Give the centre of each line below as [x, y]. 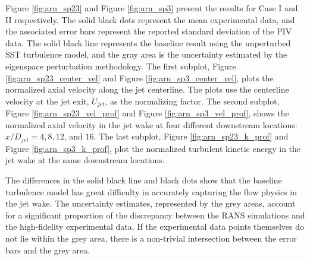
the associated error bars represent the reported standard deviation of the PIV [149, 31]
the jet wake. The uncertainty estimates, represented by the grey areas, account [151, 203]
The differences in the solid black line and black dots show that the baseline [144, 180]
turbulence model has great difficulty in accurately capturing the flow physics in [151, 191]
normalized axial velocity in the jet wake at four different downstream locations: [151, 124]
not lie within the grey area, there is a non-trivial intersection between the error [151, 238]
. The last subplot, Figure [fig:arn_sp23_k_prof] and [191, 136]
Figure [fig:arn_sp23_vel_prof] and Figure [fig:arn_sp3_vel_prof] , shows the [147, 113]
